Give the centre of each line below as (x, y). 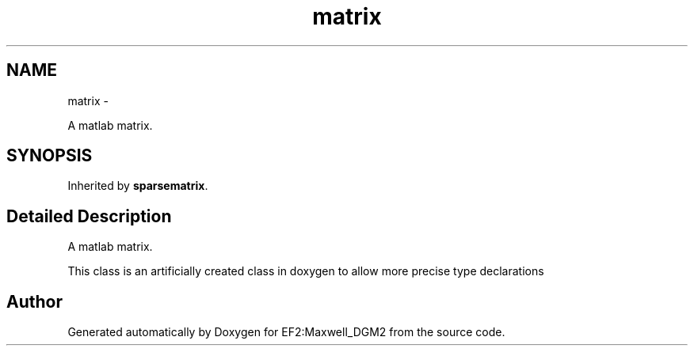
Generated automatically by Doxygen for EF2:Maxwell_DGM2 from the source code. (286, 332)
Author (34, 301)
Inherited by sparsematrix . (138, 186)
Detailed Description (89, 216)
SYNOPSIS (50, 156)
